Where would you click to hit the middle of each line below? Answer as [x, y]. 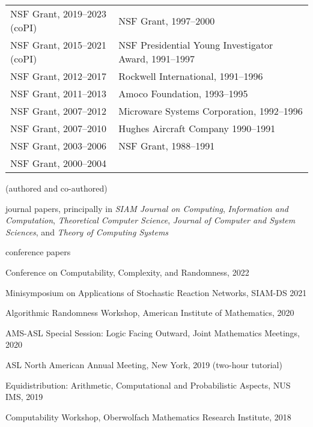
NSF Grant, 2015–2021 [58, 45]
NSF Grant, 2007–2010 [58, 128]
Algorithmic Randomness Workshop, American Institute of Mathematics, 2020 [150, 313]
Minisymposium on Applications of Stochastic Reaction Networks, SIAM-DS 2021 [156, 292]
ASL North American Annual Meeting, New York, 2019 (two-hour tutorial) [144, 364]
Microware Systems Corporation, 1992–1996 [211, 111]
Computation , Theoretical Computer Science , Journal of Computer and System [150, 220]
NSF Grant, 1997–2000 [167, 20]
